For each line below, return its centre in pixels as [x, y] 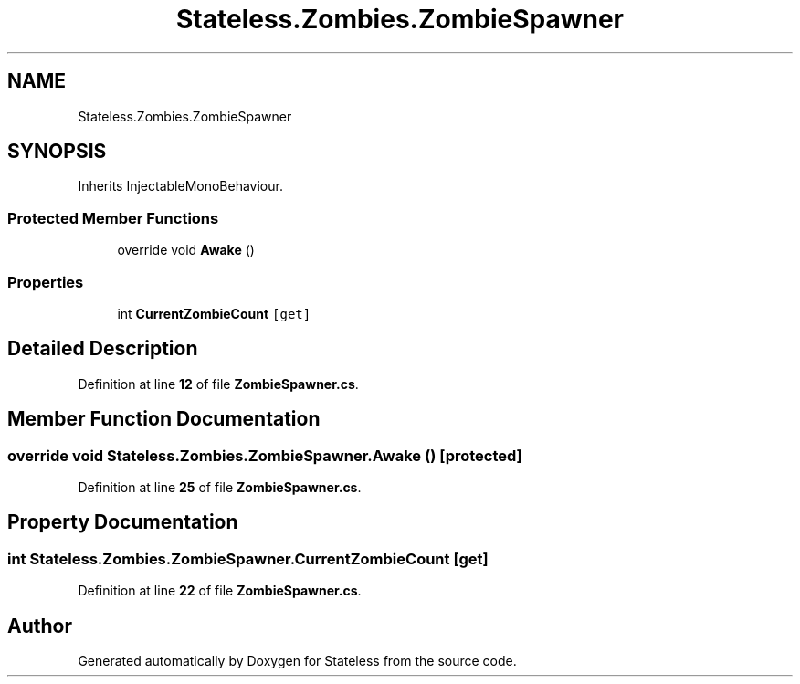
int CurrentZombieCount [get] [214, 313]
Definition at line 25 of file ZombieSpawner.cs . [220, 487]
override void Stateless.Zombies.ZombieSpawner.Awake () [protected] [265, 455]
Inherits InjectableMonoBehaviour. [180, 186]
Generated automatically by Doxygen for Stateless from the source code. [297, 661]
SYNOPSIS [57, 152]
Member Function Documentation [164, 419]
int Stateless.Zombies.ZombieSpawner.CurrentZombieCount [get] [248, 558]
